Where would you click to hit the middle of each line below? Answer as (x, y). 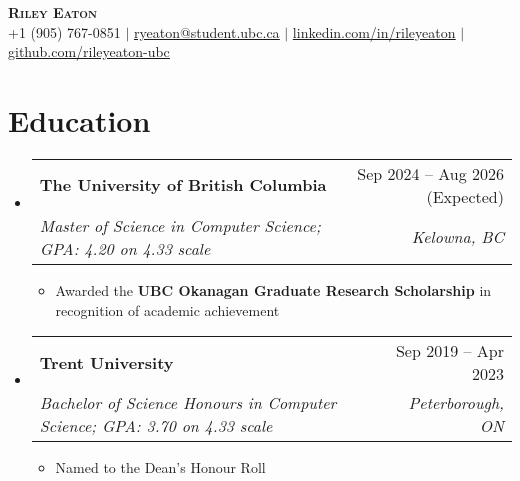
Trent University (106, 362)
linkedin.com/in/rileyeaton (374, 31)
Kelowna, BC (457, 237)
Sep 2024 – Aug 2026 (430, 173)
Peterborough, (456, 403)
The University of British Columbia (183, 185)
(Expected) (465, 196)
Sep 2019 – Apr (449, 351)
